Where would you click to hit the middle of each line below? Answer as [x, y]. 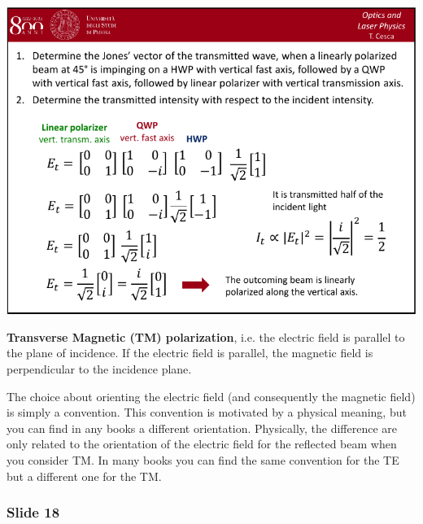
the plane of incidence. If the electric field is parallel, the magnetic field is [190, 353]
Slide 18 [33, 512]
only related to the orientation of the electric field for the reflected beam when [202, 444]
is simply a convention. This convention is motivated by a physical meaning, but [207, 412]
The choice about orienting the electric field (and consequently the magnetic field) [211, 396]
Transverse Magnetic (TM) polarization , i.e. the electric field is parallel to [206, 336]
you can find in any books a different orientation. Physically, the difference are [202, 428]
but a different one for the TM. [84, 476]
